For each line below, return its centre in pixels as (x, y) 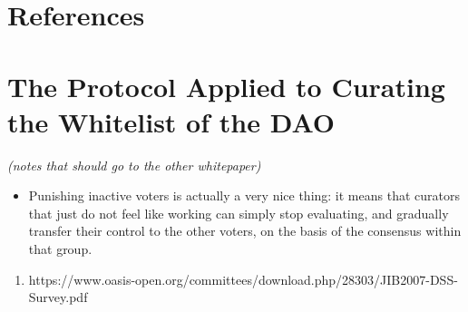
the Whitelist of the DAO (171, 121)
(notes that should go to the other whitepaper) (134, 165)
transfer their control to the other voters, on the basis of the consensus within (245, 231)
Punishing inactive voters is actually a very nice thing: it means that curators (244, 195)
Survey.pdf (58, 297)
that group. (60, 249)
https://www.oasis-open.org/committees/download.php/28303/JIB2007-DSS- (243, 279)
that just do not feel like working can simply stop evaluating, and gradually (239, 213)
